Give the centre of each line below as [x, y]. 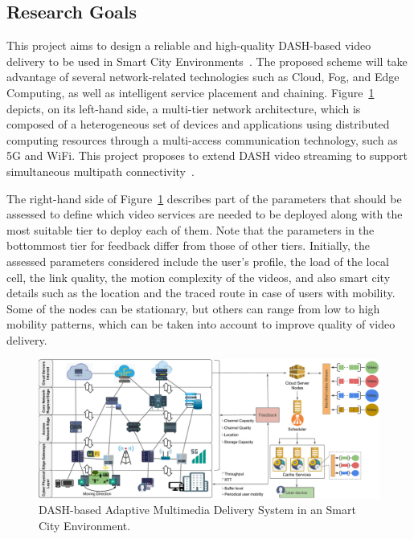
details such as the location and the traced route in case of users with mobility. [201, 293]
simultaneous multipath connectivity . [100, 171]
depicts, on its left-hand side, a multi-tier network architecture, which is [184, 108]
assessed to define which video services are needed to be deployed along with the [205, 214]
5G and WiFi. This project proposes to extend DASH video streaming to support [207, 155]
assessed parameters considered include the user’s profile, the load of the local [198, 261]
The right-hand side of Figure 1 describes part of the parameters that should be [204, 198]
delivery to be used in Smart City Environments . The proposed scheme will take [207, 61]
